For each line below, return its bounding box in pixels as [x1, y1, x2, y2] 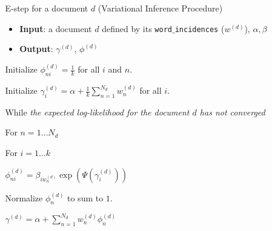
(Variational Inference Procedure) [98, 2, 223, 14]
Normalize [5, 191, 43, 204]
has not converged [199, 105, 265, 118]
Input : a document [19, 22, 92, 34]
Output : [19, 42, 53, 55]
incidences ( [174, 22, 225, 34]
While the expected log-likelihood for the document [5, 105, 190, 118]
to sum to [67, 191, 104, 204]
